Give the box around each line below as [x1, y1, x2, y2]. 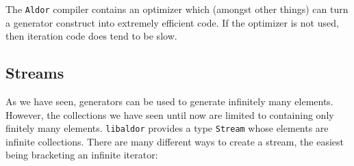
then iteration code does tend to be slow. [5, 29, 177, 43]
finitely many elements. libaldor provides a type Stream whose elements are [5, 121, 329, 135]
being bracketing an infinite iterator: [5, 148, 158, 162]
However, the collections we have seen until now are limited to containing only [5, 107, 334, 122]
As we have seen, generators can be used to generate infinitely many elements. [5, 94, 333, 109]
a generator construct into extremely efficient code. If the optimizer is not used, [5, 15, 339, 29]
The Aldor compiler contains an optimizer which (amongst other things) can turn [5, 2, 349, 16]
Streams [5, 62, 64, 83]
